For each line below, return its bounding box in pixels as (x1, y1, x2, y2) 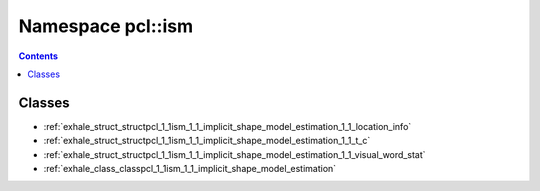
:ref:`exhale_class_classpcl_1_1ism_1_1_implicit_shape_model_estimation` (43, 163, 337, 175)
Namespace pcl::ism (18, 15, 194, 37)
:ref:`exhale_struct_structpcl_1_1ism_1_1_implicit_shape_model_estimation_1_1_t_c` (43, 135, 371, 147)
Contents (18, 50, 59, 62)
